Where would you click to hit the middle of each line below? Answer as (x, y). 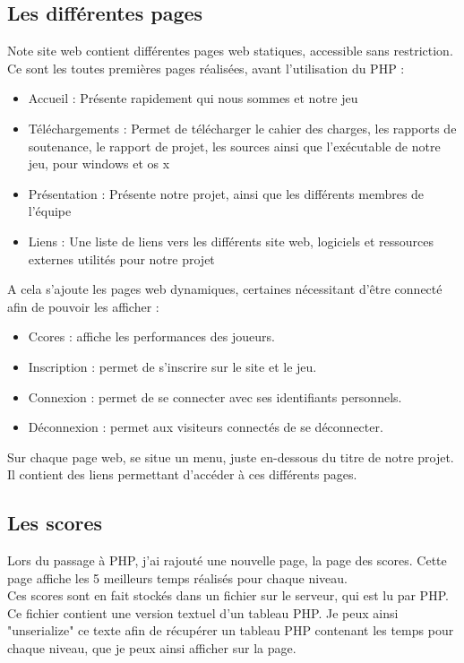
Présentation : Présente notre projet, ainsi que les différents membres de (226, 193)
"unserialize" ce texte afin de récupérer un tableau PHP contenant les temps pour (231, 630)
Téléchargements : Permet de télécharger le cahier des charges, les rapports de (242, 128)
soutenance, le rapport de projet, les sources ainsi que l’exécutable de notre (234, 146)
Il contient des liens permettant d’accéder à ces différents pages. (182, 474)
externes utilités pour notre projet (121, 258)
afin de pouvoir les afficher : (83, 306)
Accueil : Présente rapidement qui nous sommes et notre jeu (193, 98)
